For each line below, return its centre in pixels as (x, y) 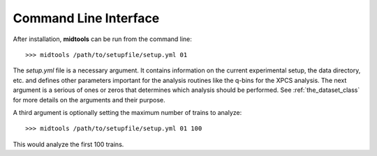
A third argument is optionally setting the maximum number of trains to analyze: (127, 112)
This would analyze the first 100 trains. (68, 144)
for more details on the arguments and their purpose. (89, 100)
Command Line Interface (86, 18)
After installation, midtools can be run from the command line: (102, 39)
